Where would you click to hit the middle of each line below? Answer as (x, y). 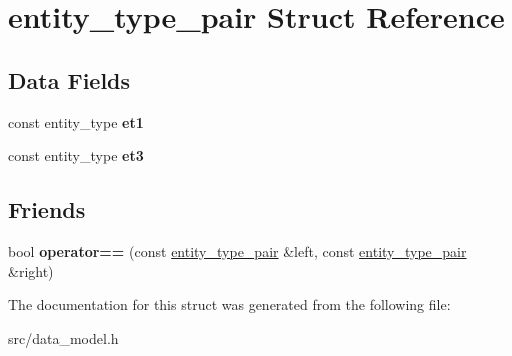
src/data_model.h (63, 337)
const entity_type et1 (76, 121)
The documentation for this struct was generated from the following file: (229, 304)
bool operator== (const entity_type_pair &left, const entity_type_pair (237, 250)
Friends (47, 209)
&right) (31, 270)
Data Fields (69, 79)
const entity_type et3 (76, 155)
